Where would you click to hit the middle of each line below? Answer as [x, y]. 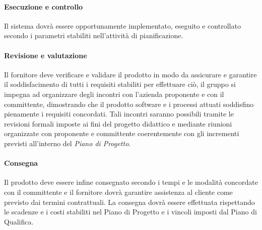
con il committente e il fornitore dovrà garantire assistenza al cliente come [118, 192]
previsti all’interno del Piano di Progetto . [68, 143]
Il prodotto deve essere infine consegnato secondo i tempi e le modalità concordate [131, 182]
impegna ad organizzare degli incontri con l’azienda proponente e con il [114, 94]
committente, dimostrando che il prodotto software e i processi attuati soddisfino [129, 104]
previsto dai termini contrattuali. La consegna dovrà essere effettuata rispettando [129, 202]
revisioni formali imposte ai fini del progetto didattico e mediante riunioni [118, 123]
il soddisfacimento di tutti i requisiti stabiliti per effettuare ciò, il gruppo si [120, 84]
